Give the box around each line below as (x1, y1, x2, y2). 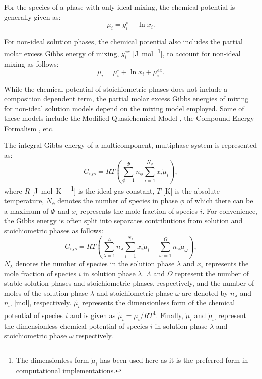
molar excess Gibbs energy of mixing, (4, 48, 119, 58)
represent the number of (175, 268, 249, 278)
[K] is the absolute (163, 185, 220, 196)
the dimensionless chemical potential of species (4, 320, 148, 331)
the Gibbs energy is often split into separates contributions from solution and (4, 215, 243, 226)
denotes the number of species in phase (57, 195, 178, 206)
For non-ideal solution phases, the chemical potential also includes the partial (4, 36, 243, 46)
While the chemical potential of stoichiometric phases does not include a (4, 83, 228, 94)
